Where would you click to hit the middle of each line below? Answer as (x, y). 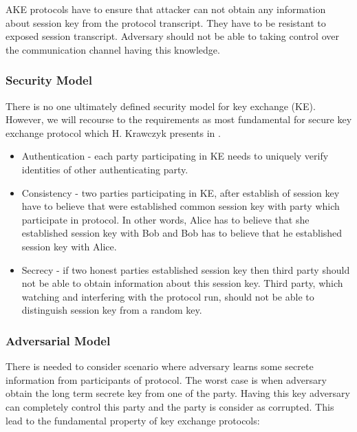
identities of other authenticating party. (105, 169)
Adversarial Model (58, 340)
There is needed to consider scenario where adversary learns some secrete (160, 366)
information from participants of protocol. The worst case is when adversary (166, 379)
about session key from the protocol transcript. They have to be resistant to (166, 22)
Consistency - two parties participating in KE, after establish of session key (181, 192)
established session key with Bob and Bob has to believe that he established (182, 233)
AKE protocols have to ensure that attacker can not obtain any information (166, 9)
